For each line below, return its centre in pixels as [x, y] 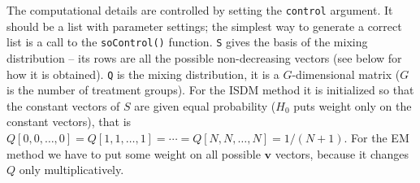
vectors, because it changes [342, 153]
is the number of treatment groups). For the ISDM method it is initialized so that [210, 90]
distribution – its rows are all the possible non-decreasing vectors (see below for [204, 57]
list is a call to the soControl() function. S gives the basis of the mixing [187, 42]
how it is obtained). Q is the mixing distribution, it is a [143, 74]
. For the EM [377, 137]
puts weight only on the [353, 105]
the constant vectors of [63, 105]
